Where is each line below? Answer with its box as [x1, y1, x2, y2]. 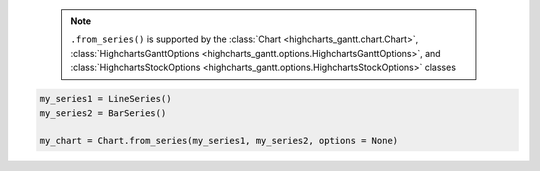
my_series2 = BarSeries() [39, 107, 167, 119]
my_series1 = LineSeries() [39, 93, 172, 105]
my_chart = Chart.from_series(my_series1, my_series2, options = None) [39, 135, 399, 147]
